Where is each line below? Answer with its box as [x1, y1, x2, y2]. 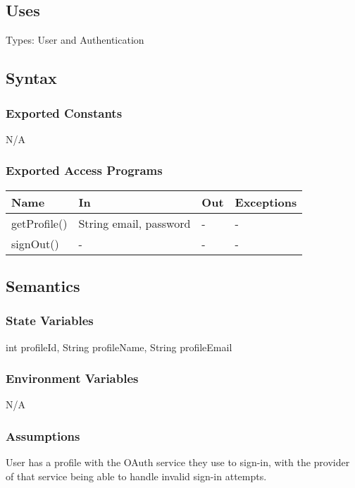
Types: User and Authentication [6, 32, 144, 47]
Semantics [6, 275, 80, 296]
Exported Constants [6, 104, 123, 121]
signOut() [11, 235, 59, 252]
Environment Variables [6, 370, 139, 387]
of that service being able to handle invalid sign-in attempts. [6, 468, 267, 483]
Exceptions [235, 193, 297, 210]
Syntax [6, 67, 57, 89]
